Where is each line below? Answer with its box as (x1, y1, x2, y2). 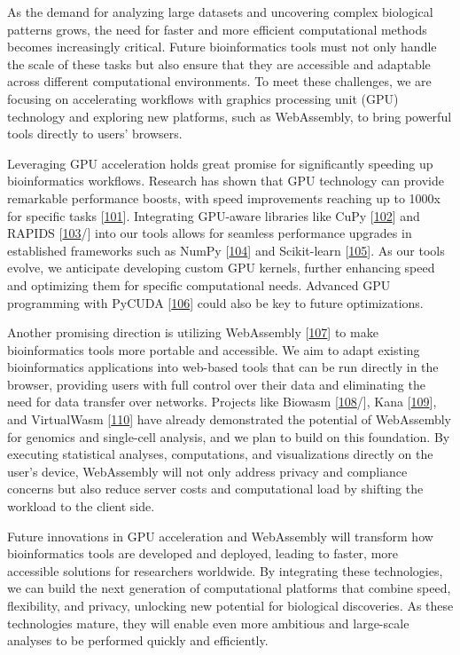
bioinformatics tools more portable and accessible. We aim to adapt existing (7, 340, 420, 359)
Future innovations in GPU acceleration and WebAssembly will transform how (7, 526, 433, 545)
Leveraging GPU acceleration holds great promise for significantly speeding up (7, 154, 433, 172)
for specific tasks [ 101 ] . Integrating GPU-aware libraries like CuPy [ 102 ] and (7, 206, 420, 225)
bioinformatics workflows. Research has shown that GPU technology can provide (7, 171, 444, 190)
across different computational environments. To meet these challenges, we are (7, 72, 432, 91)
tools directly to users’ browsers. (7, 124, 183, 143)
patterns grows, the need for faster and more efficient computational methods (7, 20, 427, 38)
